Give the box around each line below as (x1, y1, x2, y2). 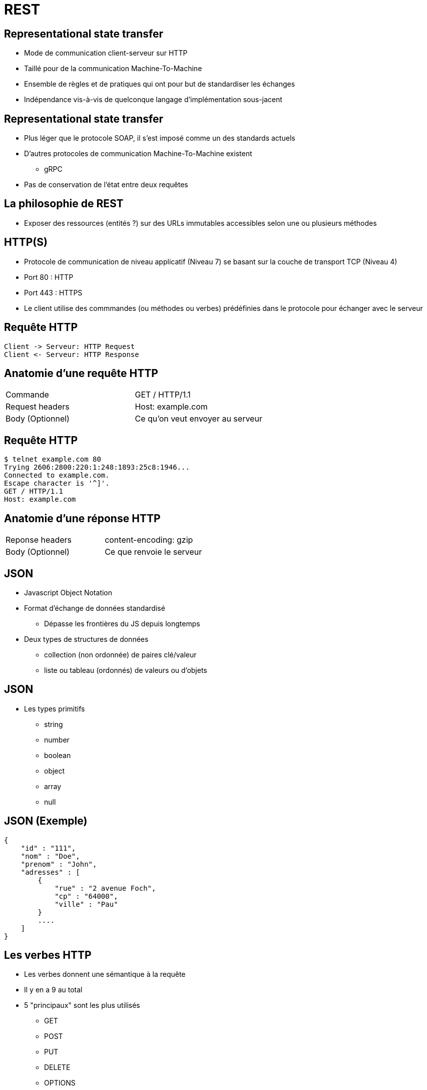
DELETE (44, 1063, 71, 1072)
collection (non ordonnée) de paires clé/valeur (44, 650, 197, 659)
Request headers (6, 402, 70, 412)
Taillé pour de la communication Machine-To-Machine (24, 64, 202, 73)
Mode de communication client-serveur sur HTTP (24, 49, 188, 58)
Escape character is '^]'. (4, 479, 110, 488)
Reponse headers (6, 535, 72, 545)
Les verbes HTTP (4, 949, 92, 962)
